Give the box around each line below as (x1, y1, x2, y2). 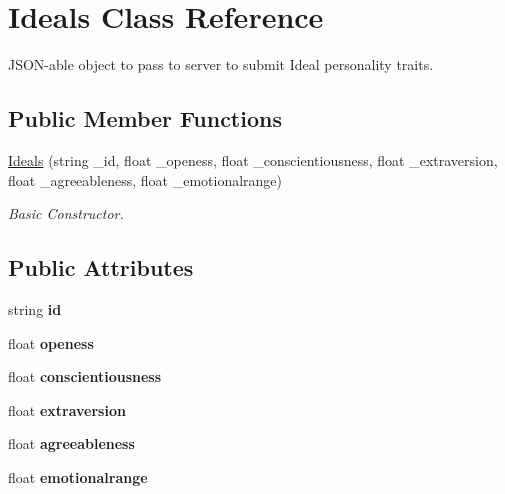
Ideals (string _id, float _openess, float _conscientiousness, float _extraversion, (8, 149, 498, 170)
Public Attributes (8, 252, 194, 283)
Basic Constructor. (8, 203, 124, 224)
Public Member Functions (8, 103, 282, 134)
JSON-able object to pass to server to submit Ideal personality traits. (8, 54, 434, 75)
